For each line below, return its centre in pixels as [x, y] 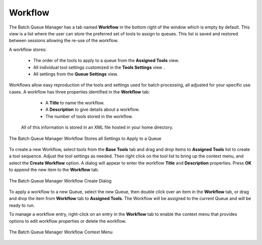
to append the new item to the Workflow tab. [54, 170]
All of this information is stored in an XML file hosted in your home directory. [97, 127]
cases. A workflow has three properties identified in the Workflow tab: [80, 92]
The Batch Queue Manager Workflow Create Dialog [60, 181]
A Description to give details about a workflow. [92, 109]
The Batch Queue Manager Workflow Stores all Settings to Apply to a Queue [85, 138]
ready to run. [22, 205]
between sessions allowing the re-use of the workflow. [64, 41]
